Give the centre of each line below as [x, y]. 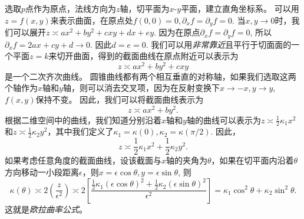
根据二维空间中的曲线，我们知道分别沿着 [83, 120]
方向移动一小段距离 [42, 171]
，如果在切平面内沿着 [252, 160]
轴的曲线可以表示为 [224, 120]
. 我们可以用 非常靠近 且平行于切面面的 [219, 44]
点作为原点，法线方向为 [71, 8]
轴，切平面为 [145, 8]
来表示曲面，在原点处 [92, 20]
